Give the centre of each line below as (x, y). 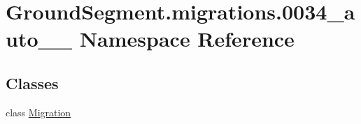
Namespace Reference (187, 39)
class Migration (38, 112)
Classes (32, 83)
